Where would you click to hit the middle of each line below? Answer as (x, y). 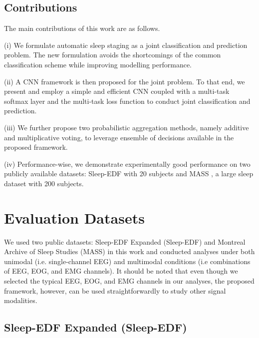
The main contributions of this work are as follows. (82, 28)
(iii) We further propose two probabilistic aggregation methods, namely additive (127, 127)
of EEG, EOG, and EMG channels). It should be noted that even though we (121, 271)
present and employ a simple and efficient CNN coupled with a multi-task (117, 91)
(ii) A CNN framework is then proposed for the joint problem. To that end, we (125, 81)
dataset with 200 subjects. (44, 183)
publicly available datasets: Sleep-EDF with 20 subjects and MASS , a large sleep (129, 173)
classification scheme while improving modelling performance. (98, 64)
